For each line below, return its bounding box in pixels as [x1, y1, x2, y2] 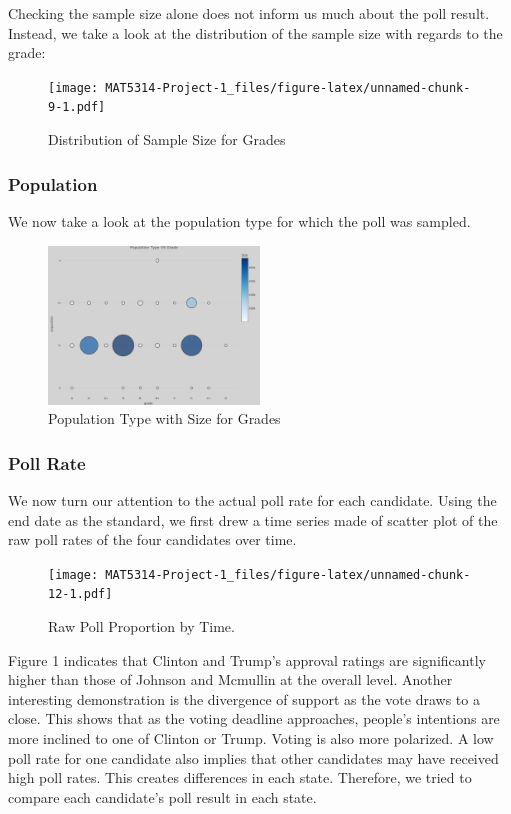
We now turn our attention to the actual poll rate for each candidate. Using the [8, 489, 497, 510]
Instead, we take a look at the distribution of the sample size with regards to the [8, 22, 503, 43]
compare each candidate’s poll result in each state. [8, 786, 317, 807]
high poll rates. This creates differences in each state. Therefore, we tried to [8, 767, 472, 788]
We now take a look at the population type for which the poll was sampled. [8, 210, 471, 231]
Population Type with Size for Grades [48, 408, 281, 429]
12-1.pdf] [48, 587, 113, 602]
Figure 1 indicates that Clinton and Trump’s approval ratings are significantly [8, 649, 486, 670]
